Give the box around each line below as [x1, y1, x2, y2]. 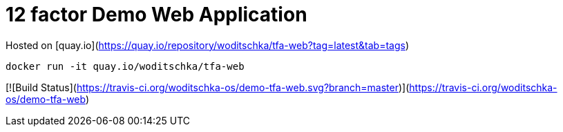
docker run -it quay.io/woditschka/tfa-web [6, 60, 245, 72]
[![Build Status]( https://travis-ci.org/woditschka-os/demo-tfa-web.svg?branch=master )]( [6, 81, 410, 93]
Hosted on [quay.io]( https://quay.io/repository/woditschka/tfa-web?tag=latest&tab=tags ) [6, 39, 410, 51]
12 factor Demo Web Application [6, 3, 307, 26]
